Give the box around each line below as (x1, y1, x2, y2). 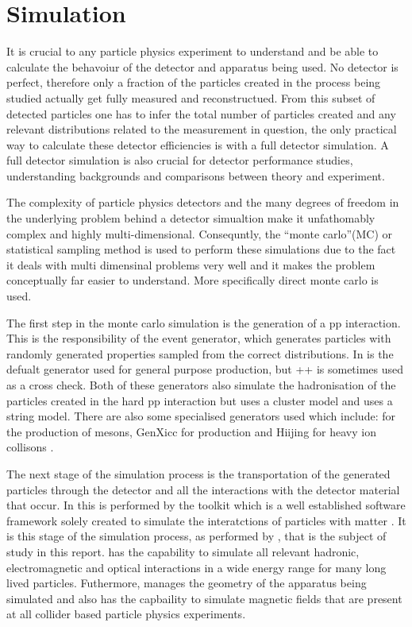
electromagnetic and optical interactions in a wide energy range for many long (6, 559, 387, 575)
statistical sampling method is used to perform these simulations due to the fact (6, 241, 396, 257)
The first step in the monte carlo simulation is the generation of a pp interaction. (6, 314, 401, 331)
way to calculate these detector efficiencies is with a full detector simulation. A (6, 136, 389, 153)
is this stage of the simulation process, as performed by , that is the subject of (6, 528, 387, 544)
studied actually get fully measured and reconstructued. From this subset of (6, 89, 375, 106)
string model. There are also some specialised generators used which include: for (6, 408, 395, 424)
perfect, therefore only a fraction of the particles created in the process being (6, 74, 381, 91)
